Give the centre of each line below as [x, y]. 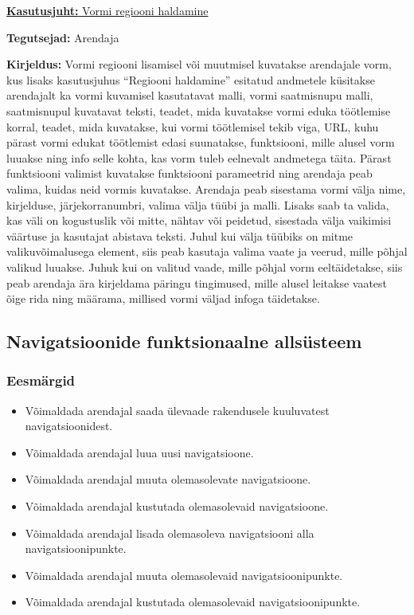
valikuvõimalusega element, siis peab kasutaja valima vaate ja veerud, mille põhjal [207, 251]
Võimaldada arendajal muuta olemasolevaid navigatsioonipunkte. [184, 575]
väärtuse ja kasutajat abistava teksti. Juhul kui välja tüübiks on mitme [180, 235]
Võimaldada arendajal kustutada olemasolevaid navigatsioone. [177, 506]
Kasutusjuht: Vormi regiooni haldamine [107, 10]
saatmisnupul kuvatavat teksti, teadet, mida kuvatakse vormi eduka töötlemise [199, 110]
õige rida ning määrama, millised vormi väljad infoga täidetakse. [163, 298]
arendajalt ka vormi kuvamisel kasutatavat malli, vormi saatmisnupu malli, [190, 95]
